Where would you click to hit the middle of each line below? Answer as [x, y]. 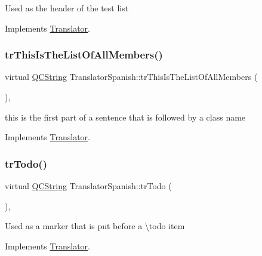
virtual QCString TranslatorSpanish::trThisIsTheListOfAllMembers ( [131, 77]
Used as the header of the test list [67, 8]
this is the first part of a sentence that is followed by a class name [125, 117]
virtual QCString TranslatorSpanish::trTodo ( [88, 186]
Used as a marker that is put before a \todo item [95, 226]
